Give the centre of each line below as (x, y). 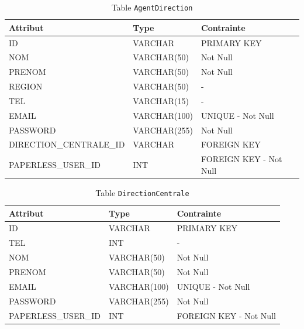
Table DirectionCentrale (142, 192)
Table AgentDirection (152, 7)
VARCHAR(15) (161, 100)
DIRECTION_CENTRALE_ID (67, 144)
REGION (26, 86)
